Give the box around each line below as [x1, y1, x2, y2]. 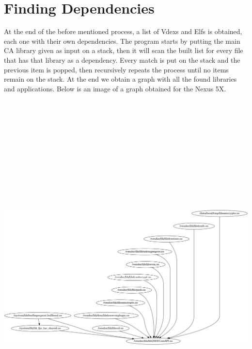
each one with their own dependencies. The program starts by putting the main [4, 35, 240, 46]
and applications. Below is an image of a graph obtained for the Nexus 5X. [4, 83, 226, 93]
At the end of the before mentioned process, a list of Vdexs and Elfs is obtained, [4, 26, 242, 36]
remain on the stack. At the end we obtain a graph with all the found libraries [4, 74, 237, 84]
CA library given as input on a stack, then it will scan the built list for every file [4, 45, 243, 55]
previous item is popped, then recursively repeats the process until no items [4, 64, 229, 74]
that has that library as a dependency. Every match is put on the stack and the [4, 54, 240, 65]
